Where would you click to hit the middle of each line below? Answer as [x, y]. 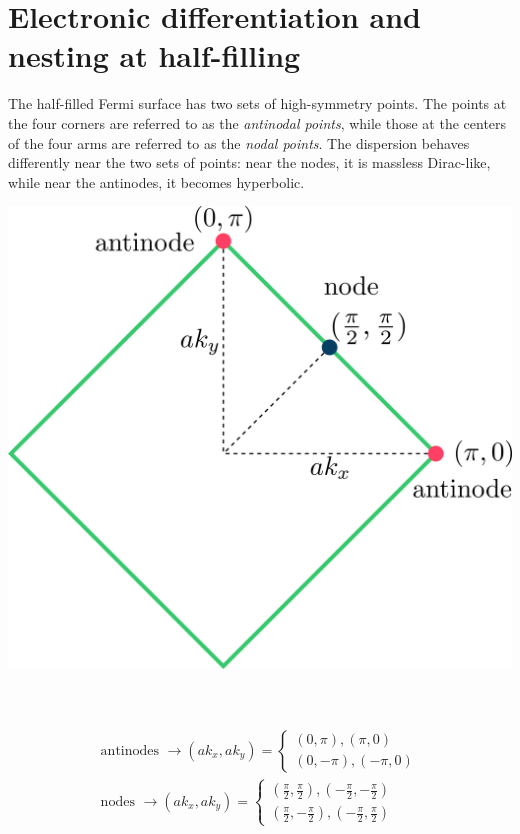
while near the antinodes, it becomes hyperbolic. [156, 181]
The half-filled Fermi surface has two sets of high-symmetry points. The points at [257, 103]
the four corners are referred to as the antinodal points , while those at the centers [257, 122]
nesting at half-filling [154, 55]
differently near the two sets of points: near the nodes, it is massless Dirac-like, [249, 162]
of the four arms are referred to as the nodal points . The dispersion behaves [239, 142]
